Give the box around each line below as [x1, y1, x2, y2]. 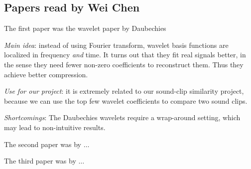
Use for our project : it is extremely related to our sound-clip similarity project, [4, 86, 244, 96]
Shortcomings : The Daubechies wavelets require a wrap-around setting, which [4, 112, 241, 123]
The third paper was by [4, 156, 76, 166]
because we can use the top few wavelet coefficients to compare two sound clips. [4, 95, 248, 106]
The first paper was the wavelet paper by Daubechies [4, 23, 166, 33]
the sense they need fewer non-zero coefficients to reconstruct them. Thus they [4, 59, 244, 69]
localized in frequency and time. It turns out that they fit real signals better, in [4, 49, 246, 60]
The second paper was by [4, 139, 81, 149]
